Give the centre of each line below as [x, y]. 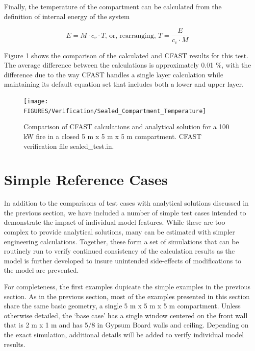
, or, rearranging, [130, 35]
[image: [36, 102]
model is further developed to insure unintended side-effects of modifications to [123, 260]
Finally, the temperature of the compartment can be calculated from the [113, 6]
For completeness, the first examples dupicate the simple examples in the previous [127, 287]
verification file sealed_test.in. [69, 146]
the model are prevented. [41, 270]
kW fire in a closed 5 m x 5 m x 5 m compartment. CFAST [113, 136]
